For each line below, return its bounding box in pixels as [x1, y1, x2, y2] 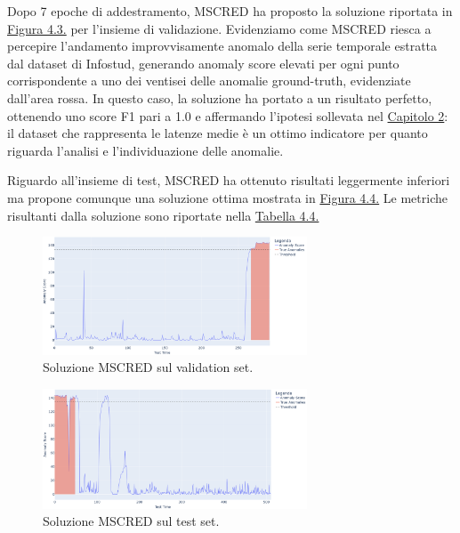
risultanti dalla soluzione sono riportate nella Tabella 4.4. [7, 206, 319, 224]
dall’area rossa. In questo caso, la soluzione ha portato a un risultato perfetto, [7, 88, 432, 107]
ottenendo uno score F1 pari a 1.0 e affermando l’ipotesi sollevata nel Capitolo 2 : [7, 106, 448, 125]
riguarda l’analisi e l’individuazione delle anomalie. [7, 141, 284, 159]
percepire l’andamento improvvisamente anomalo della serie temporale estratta [7, 36, 438, 55]
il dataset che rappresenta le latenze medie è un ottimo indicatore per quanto [7, 124, 428, 142]
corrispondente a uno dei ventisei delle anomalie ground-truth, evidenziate [7, 71, 411, 90]
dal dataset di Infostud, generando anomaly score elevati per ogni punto [7, 53, 399, 72]
